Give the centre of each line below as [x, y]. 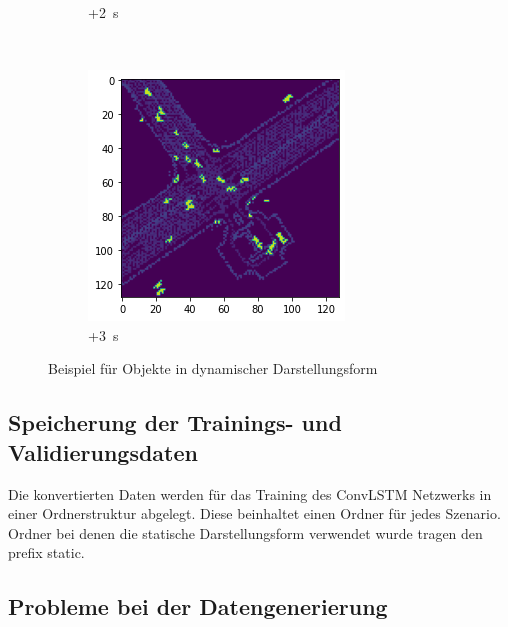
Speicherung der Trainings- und [175, 422]
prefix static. [46, 552]
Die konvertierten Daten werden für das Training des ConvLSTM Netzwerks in [250, 493]
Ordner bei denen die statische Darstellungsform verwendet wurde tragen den [245, 532]
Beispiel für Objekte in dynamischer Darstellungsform [213, 368]
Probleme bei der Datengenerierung [198, 606]
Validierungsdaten [103, 451]
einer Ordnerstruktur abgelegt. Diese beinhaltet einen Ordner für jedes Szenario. [254, 513]
